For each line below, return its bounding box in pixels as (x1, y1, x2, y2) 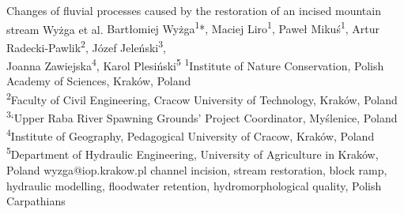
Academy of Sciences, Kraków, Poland (6, 73, 191, 89)
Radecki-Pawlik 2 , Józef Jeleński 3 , (6, 36, 166, 55)
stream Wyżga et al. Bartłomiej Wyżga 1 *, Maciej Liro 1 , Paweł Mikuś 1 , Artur (6, 18, 380, 37)
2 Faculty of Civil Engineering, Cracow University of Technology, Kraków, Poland (6, 88, 398, 107)
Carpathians (6, 193, 66, 209)
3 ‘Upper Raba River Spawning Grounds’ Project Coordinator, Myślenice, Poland (6, 107, 398, 126)
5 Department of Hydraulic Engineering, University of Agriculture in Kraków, (6, 144, 379, 163)
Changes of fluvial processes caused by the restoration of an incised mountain (6, 2, 381, 18)
